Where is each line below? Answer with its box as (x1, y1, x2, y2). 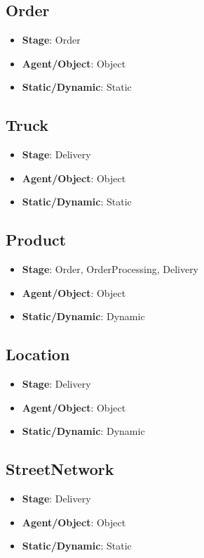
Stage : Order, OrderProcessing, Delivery (22, 262, 199, 277)
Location (6, 343, 70, 365)
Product (6, 229, 67, 251)
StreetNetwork (6, 458, 114, 480)
